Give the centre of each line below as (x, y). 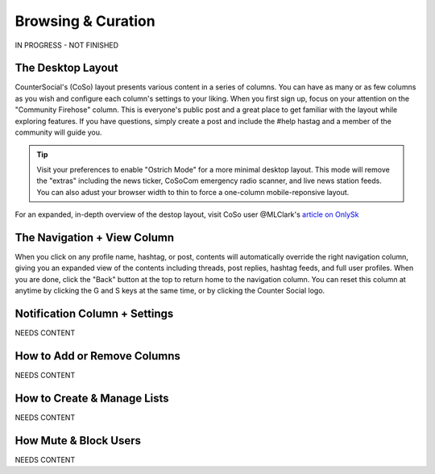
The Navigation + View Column (95, 237)
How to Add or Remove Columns (98, 356)
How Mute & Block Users (78, 441)
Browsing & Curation (85, 21)
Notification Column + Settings (94, 313)
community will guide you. (58, 132)
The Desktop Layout (66, 68)
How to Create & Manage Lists (92, 398)
